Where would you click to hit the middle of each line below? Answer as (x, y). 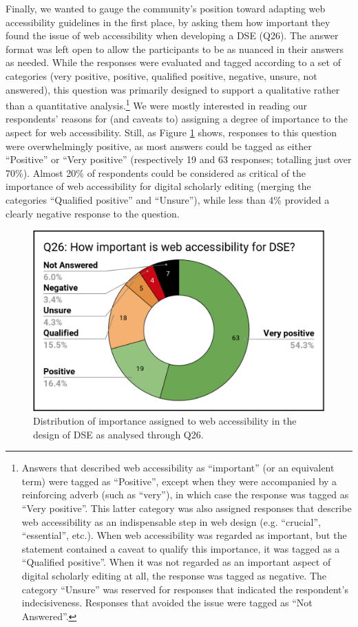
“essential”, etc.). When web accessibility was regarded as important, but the (184, 535)
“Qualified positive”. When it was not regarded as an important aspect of (176, 562)
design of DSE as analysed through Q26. (118, 434)
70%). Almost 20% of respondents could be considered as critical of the (156, 172)
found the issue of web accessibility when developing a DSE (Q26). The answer (172, 35)
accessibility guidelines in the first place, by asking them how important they (168, 22)
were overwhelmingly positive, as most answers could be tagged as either (159, 146)
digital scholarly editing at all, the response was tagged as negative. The (174, 576)
